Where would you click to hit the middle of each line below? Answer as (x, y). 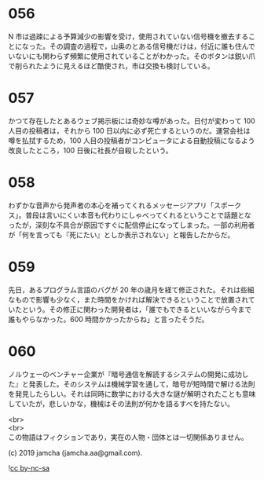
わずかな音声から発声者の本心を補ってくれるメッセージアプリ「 (111, 205)
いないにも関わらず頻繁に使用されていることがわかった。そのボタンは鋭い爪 (132, 56)
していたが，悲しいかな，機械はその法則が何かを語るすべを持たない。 (121, 403)
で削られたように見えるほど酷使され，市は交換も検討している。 (111, 66)
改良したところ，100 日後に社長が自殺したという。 (90, 150)
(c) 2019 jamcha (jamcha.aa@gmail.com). (75, 453)
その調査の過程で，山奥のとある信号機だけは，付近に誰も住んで (152, 46)
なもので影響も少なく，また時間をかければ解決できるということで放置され (128, 299)
